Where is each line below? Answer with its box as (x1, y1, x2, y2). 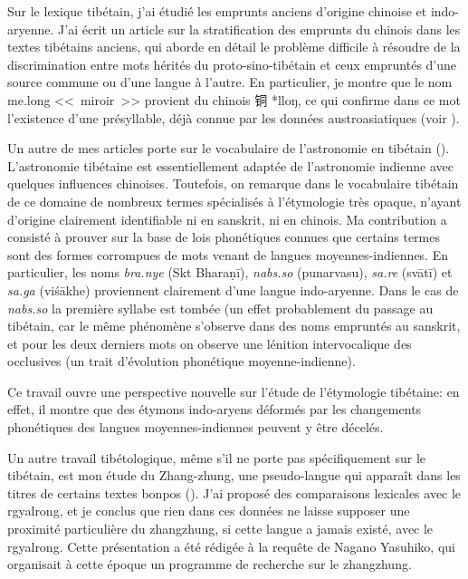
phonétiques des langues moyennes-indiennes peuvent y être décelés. (7, 418, 384, 437)
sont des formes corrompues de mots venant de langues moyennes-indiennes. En (7, 245, 448, 264)
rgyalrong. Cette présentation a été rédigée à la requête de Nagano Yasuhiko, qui (7, 536, 455, 555)
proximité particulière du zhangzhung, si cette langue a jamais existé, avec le (7, 519, 434, 538)
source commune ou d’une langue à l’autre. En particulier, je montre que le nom (7, 72, 453, 92)
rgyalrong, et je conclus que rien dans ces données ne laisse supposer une (7, 501, 410, 520)
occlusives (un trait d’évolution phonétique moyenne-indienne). (7, 352, 356, 371)
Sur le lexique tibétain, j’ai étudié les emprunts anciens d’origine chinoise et (7, 2, 427, 20)
